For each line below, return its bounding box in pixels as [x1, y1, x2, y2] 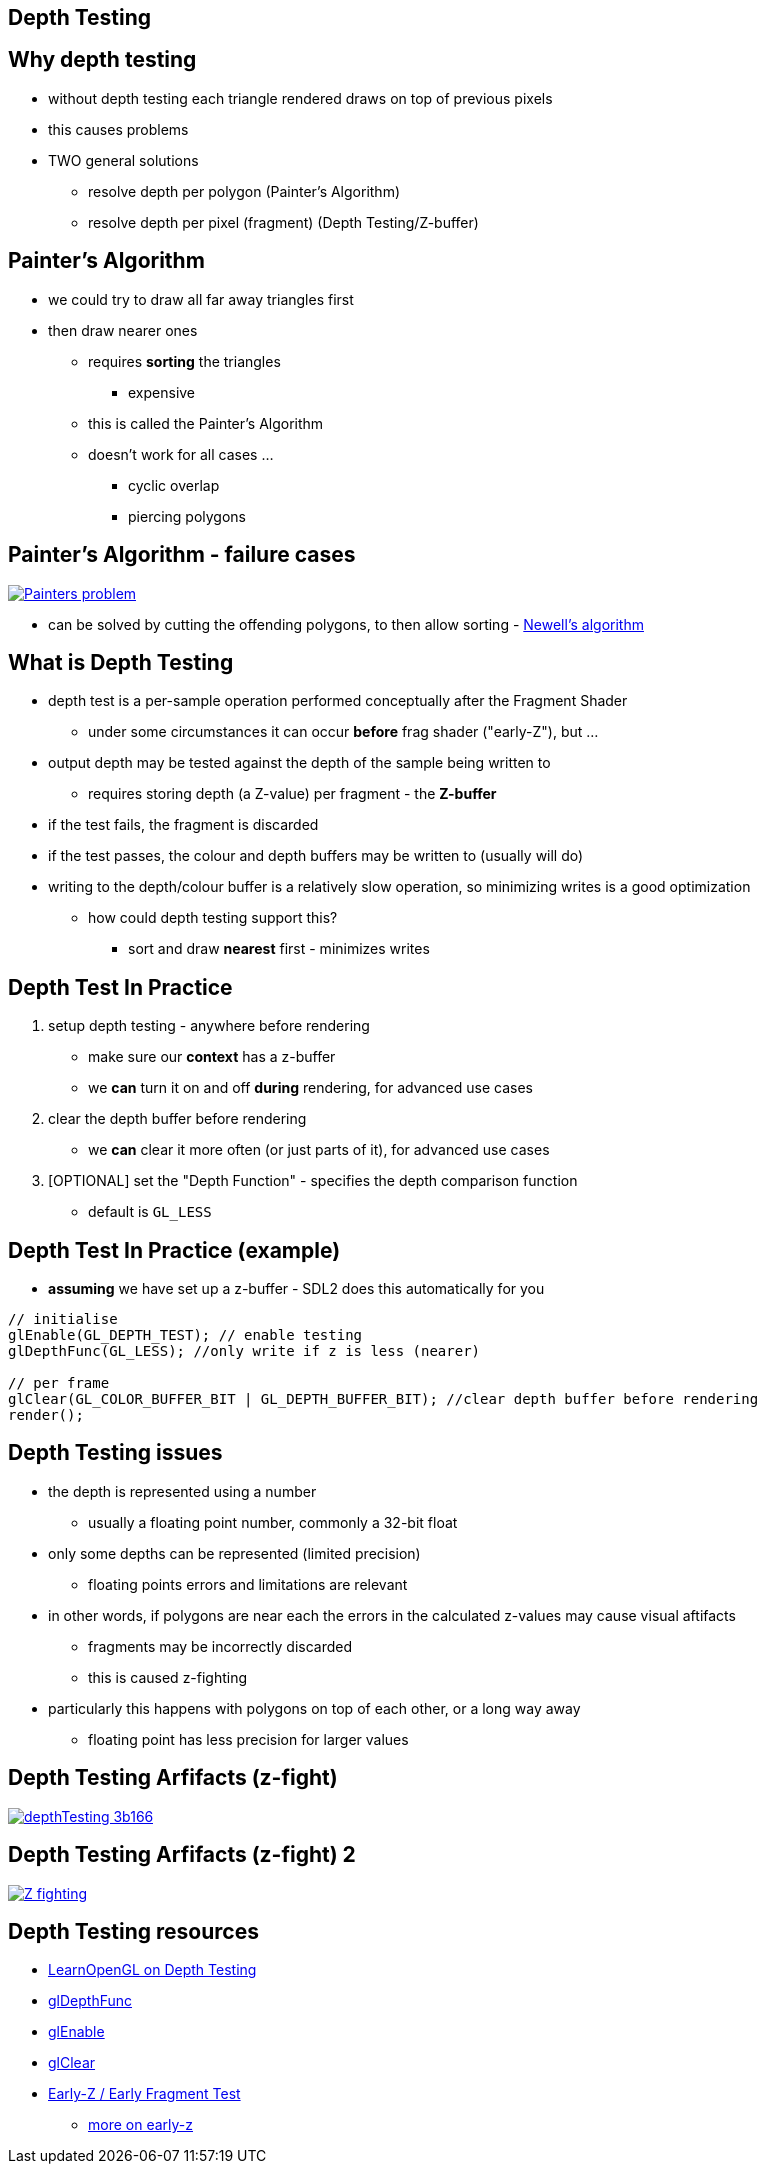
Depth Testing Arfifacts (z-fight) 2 [8, 1842, 356, 1868]
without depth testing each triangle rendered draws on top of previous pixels [48, 89, 553, 107]
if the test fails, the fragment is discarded [48, 816, 319, 834]
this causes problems [48, 120, 189, 138]
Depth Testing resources [8, 1919, 259, 1945]
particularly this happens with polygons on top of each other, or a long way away [48, 1699, 581, 1717]
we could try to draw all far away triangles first [48, 290, 354, 308]
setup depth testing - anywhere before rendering [48, 1017, 370, 1035]
